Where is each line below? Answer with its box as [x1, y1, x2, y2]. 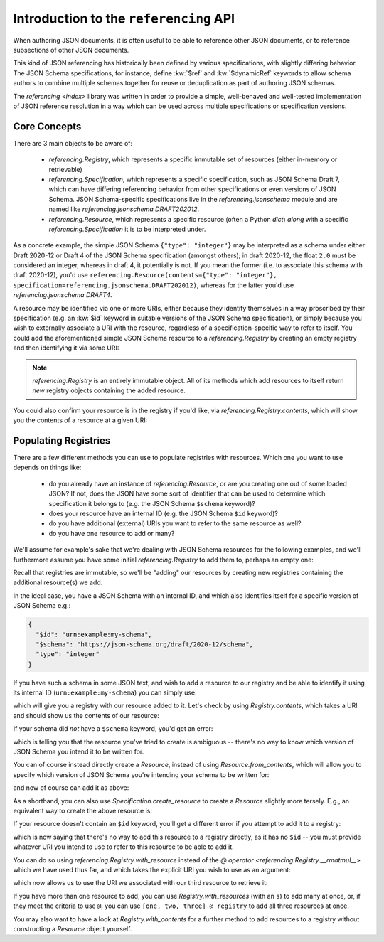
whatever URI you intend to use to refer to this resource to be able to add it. [13, 842, 234, 851]
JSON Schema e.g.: [13, 601, 71, 610]
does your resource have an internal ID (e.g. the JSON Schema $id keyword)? [48, 509, 279, 518]
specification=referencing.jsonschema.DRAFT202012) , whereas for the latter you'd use [13, 281, 294, 289]
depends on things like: [13, 463, 82, 472]
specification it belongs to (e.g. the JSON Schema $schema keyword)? [48, 499, 255, 508]
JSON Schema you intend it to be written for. [13, 747, 144, 756]
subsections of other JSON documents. [13, 46, 129, 54]
